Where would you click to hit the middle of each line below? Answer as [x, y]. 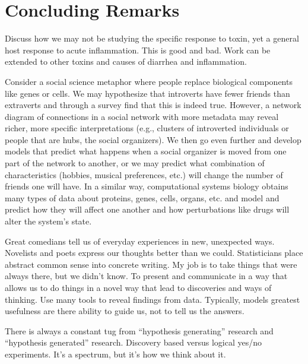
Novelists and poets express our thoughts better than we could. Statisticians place [154, 253]
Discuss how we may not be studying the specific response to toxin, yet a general [152, 38]
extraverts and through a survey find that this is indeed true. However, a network [153, 105]
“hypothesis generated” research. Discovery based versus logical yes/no [134, 342]
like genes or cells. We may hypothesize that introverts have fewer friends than [147, 93]
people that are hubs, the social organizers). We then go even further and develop [153, 139]
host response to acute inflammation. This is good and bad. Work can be [138, 50]
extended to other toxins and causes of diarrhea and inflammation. [126, 61]
